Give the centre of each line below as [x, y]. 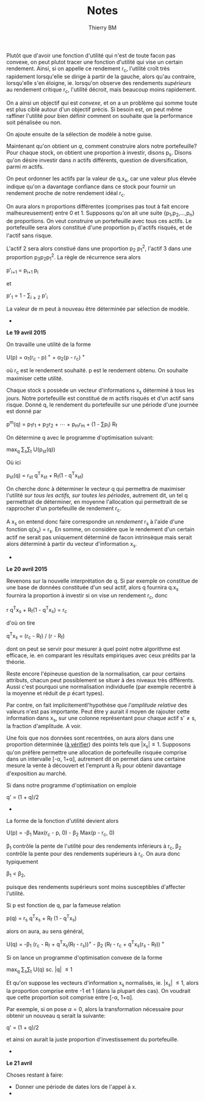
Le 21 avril [19, 1063]
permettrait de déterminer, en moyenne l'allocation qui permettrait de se [97, 501]
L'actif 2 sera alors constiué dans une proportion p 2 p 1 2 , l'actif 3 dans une [99, 248]
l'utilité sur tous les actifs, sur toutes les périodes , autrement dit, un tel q [97, 495]
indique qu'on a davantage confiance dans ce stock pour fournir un [91, 186]
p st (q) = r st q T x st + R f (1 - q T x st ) [45, 476]
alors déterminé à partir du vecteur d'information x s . [72, 545]
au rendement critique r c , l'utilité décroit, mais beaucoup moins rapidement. [102, 90]
